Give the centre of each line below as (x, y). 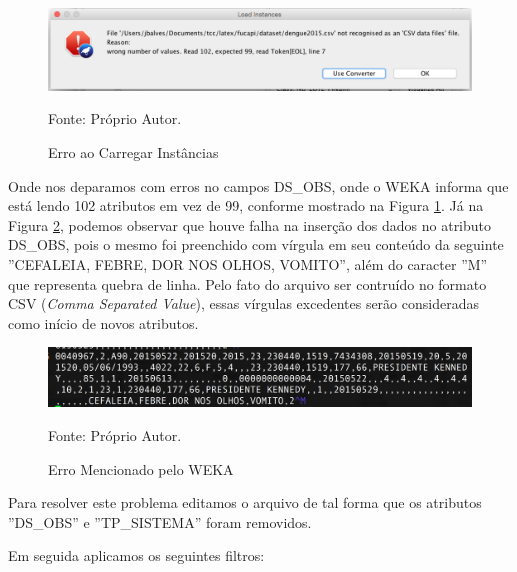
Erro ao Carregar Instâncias (133, 152)
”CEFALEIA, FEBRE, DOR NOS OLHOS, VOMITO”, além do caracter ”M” (248, 263)
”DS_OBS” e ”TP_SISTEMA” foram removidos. (160, 521)
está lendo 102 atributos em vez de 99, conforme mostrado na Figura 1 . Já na (246, 205)
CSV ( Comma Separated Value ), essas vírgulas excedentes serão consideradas (243, 303)
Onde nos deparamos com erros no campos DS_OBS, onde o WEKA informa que (258, 185)
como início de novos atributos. (103, 322)
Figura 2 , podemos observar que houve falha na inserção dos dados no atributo (250, 224)
